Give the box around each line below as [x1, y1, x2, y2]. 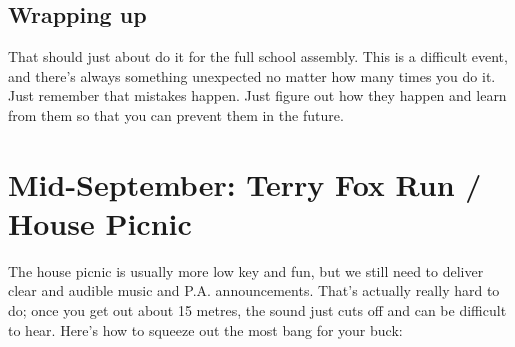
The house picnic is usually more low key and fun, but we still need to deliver [8, 260, 484, 281]
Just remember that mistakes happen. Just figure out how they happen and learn [8, 85, 507, 106]
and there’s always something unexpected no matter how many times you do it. [8, 65, 496, 86]
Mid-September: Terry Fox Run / [8, 163, 482, 204]
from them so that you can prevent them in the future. [8, 104, 344, 125]
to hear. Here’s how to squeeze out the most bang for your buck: [8, 319, 403, 340]
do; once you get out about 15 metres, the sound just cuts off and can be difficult [8, 300, 507, 321]
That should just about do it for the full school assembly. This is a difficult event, [8, 46, 508, 67]
